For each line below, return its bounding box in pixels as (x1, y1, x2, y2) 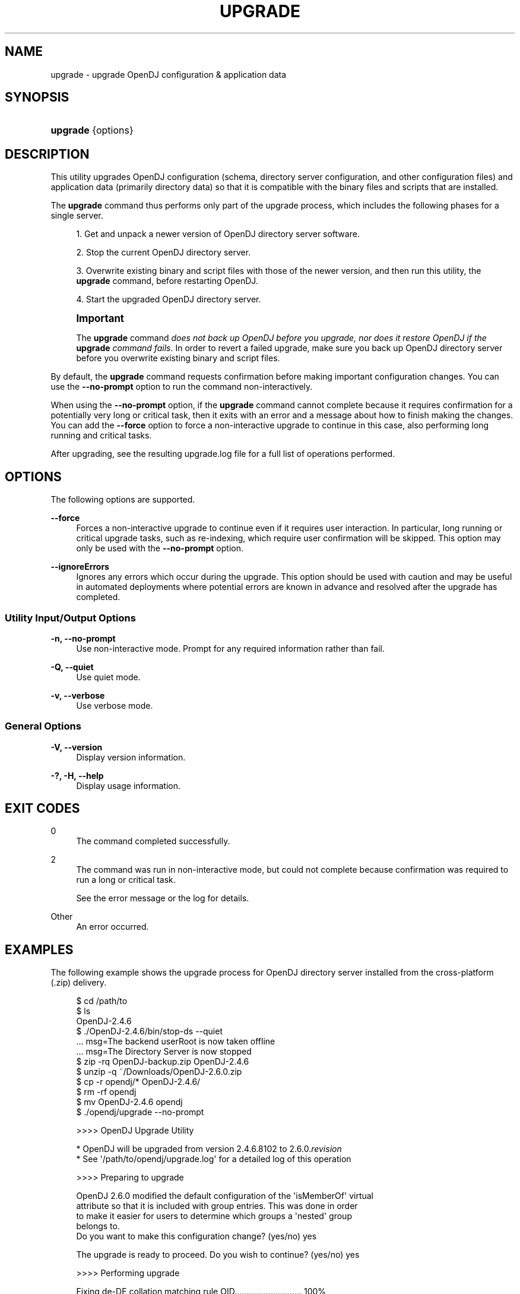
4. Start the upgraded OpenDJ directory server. (76, 294, 261, 305)
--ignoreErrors (50, 561, 109, 572)
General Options (5, 720, 81, 733)
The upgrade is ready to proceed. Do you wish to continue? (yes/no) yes (76, 1249, 360, 1260)
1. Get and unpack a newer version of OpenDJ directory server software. (76, 229, 360, 239)
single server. (50, 210, 103, 221)
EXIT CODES (5, 801, 80, 816)
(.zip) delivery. (50, 977, 107, 988)
